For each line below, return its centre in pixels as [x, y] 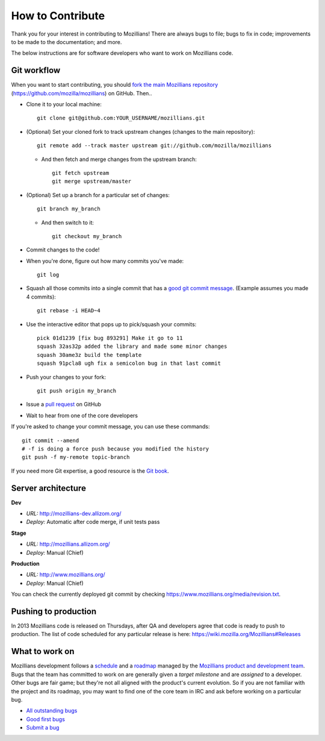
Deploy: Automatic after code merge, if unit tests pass [93, 522]
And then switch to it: [68, 222]
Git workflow [36, 70]
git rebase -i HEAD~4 [69, 311]
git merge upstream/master [92, 181]
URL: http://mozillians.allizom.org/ [68, 544]
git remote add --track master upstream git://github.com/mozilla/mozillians [154, 146]
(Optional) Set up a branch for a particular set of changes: [98, 195]
